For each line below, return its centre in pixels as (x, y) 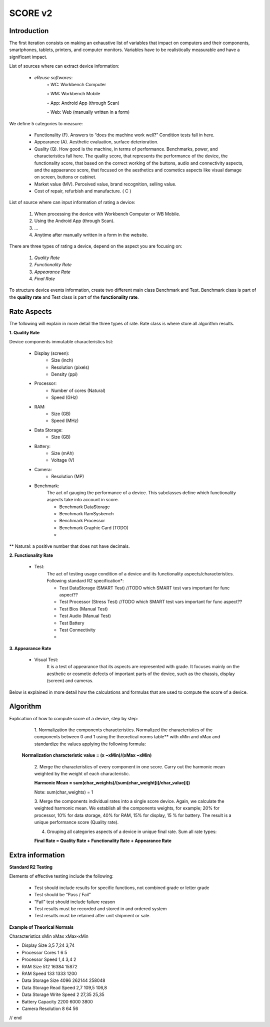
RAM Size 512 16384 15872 (49, 966)
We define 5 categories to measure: (46, 123)
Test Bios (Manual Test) (83, 608)
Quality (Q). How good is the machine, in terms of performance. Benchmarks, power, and (126, 149)
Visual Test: (46, 660)
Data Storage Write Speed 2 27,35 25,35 (63, 994)
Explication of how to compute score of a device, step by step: (74, 718)
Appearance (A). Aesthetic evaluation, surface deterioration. (96, 142)
